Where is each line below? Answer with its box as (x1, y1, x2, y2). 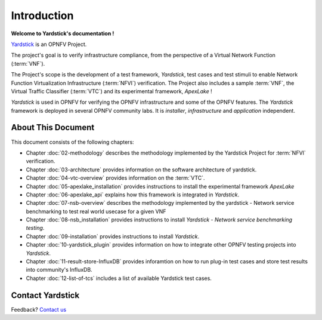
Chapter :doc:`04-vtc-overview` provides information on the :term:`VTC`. (26, 174, 205, 181)
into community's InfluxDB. (26, 266, 92, 273)
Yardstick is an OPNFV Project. (11, 41, 87, 48)
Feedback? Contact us (11, 306, 67, 313)
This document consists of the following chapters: (11, 138, 134, 146)
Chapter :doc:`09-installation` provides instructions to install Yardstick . (26, 233, 200, 240)
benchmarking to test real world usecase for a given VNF (26, 208, 166, 215)
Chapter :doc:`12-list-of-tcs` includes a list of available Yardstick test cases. (26, 275, 212, 282)
